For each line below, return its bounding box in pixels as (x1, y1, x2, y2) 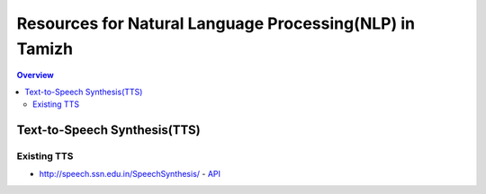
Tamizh (16, 39, 74, 58)
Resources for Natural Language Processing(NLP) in (16, 13, 416, 33)
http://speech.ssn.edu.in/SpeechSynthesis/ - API (39, 169, 220, 180)
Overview (16, 70, 54, 81)
